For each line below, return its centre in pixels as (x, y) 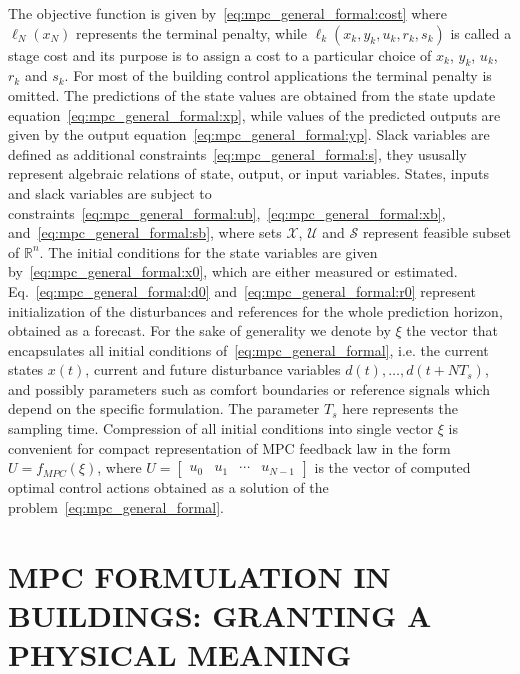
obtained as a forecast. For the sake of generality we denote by (199, 330)
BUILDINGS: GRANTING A (220, 614)
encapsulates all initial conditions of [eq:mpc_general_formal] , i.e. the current (248, 349)
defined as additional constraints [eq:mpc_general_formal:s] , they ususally (237, 153)
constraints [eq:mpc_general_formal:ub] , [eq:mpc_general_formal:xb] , (227, 212)
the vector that (452, 330)
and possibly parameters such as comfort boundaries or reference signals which (249, 388)
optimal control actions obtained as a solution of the (168, 487)
